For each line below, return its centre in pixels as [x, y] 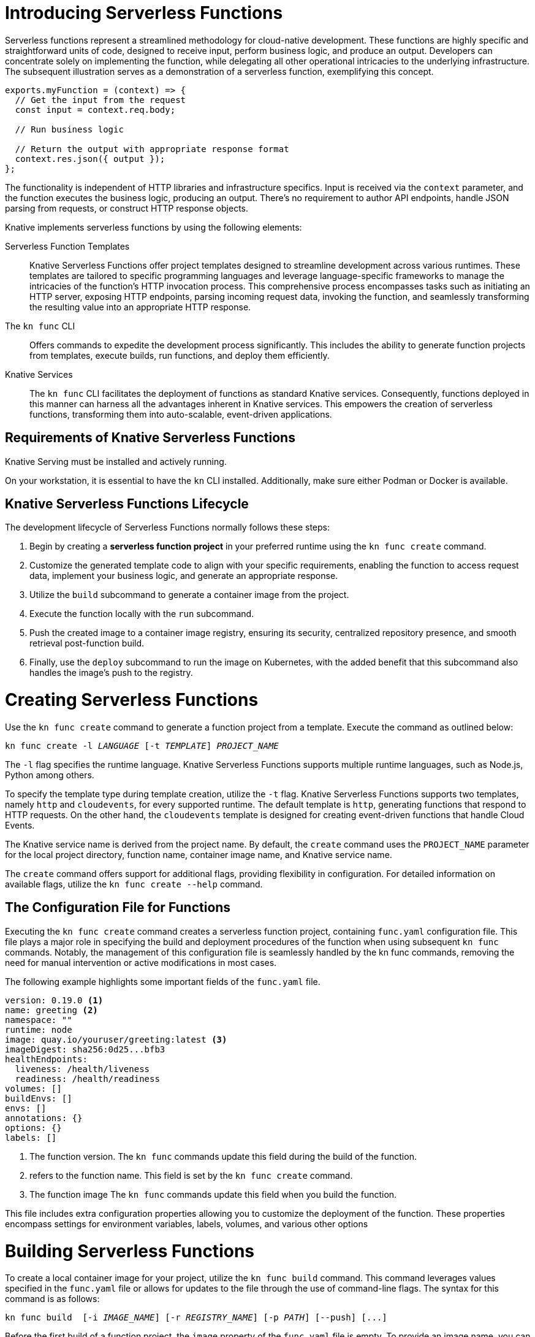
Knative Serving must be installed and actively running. [116, 461]
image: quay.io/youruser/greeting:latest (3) [116, 1039]
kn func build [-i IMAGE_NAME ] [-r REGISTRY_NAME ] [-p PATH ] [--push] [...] [196, 1318]
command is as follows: [52, 1299]
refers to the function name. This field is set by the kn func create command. [191, 1175]
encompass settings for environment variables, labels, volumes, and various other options [187, 1224]
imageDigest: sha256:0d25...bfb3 [85, 1049]
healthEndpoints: [46, 1059]
